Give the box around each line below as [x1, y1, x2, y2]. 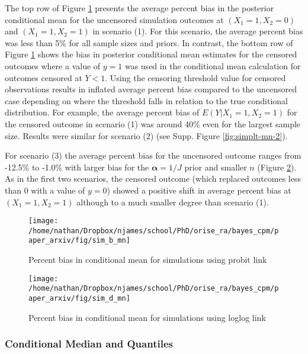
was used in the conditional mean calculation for [124, 59, 301, 72]
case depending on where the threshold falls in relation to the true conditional [5, 94, 288, 107]
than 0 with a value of [5, 184, 85, 196]
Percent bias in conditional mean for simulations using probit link [28, 253, 267, 266]
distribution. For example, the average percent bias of [5, 106, 200, 118]
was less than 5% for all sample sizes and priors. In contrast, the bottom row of [5, 36, 293, 49]
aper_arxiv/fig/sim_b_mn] [28, 236, 130, 245]
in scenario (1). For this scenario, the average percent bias [92, 25, 303, 37]
